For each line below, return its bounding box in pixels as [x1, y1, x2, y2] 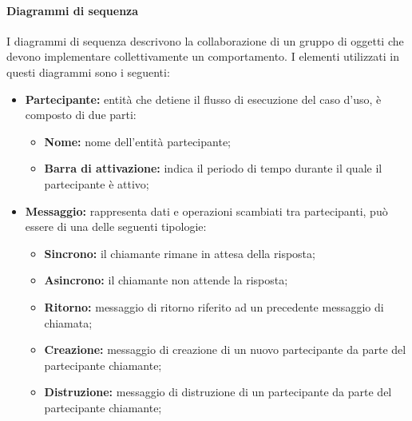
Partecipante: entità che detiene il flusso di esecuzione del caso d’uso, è [25, 90, 382, 107]
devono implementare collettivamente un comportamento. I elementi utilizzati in [6, 48, 399, 65]
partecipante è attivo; [44, 175, 149, 192]
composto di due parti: [25, 106, 137, 123]
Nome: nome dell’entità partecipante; [44, 133, 231, 149]
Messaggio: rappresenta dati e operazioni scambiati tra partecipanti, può [25, 202, 388, 219]
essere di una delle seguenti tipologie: [25, 218, 207, 235]
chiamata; [44, 314, 93, 331]
